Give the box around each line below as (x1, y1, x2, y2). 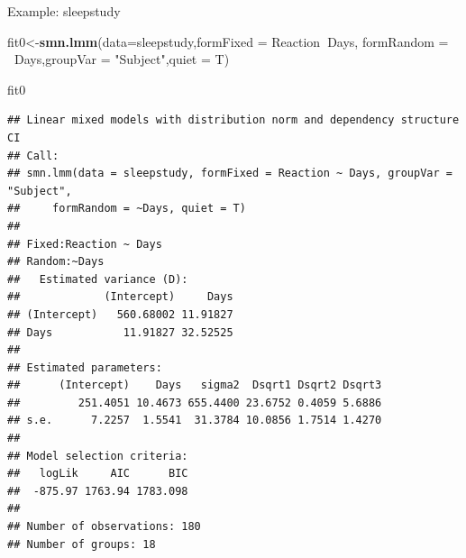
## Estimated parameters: (7, 361, 162, 374)
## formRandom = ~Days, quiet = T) (7, 202, 246, 215)
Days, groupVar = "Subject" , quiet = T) (14, 50, 230, 69)
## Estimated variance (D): (7, 272, 188, 286)
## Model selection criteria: (7, 449, 188, 462)
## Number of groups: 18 (7, 537, 156, 551)
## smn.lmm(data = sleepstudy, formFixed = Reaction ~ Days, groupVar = (7, 167, 452, 180)
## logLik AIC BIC (7, 467, 188, 480)
